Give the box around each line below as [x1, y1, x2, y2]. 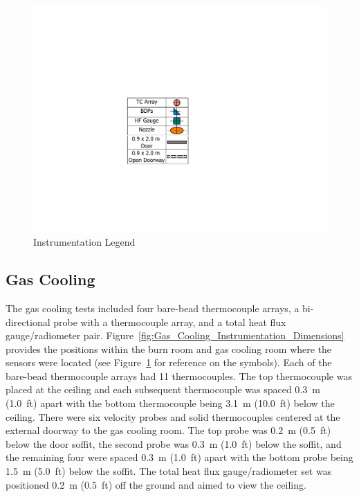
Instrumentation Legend [33, 235, 136, 249]
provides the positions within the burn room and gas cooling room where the [6, 341, 332, 356]
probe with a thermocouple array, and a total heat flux [53, 314, 286, 329]
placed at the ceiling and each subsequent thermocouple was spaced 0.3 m [6, 382, 320, 397]
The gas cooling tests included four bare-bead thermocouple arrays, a [6, 300, 300, 315]
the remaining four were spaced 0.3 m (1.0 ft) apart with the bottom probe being [6, 450, 353, 464]
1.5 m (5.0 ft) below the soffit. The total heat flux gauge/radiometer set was [6, 464, 332, 478]
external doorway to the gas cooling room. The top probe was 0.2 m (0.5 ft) [6, 423, 331, 437]
